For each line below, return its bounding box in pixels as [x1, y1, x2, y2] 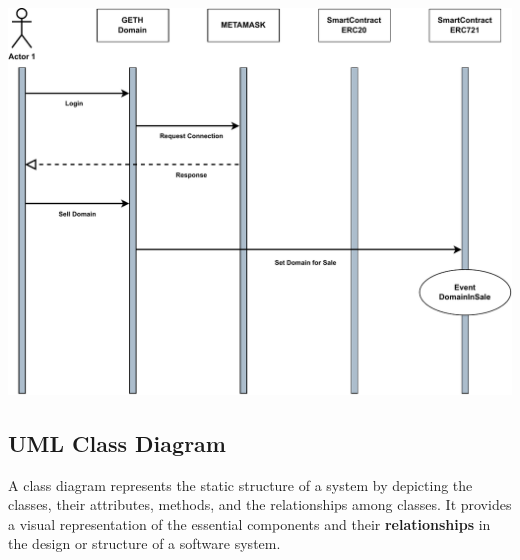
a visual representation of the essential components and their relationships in [8, 513, 491, 534]
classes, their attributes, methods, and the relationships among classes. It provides [8, 494, 512, 515]
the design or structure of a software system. [8, 533, 281, 554]
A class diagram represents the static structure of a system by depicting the [8, 474, 473, 495]
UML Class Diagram [8, 427, 226, 458]
